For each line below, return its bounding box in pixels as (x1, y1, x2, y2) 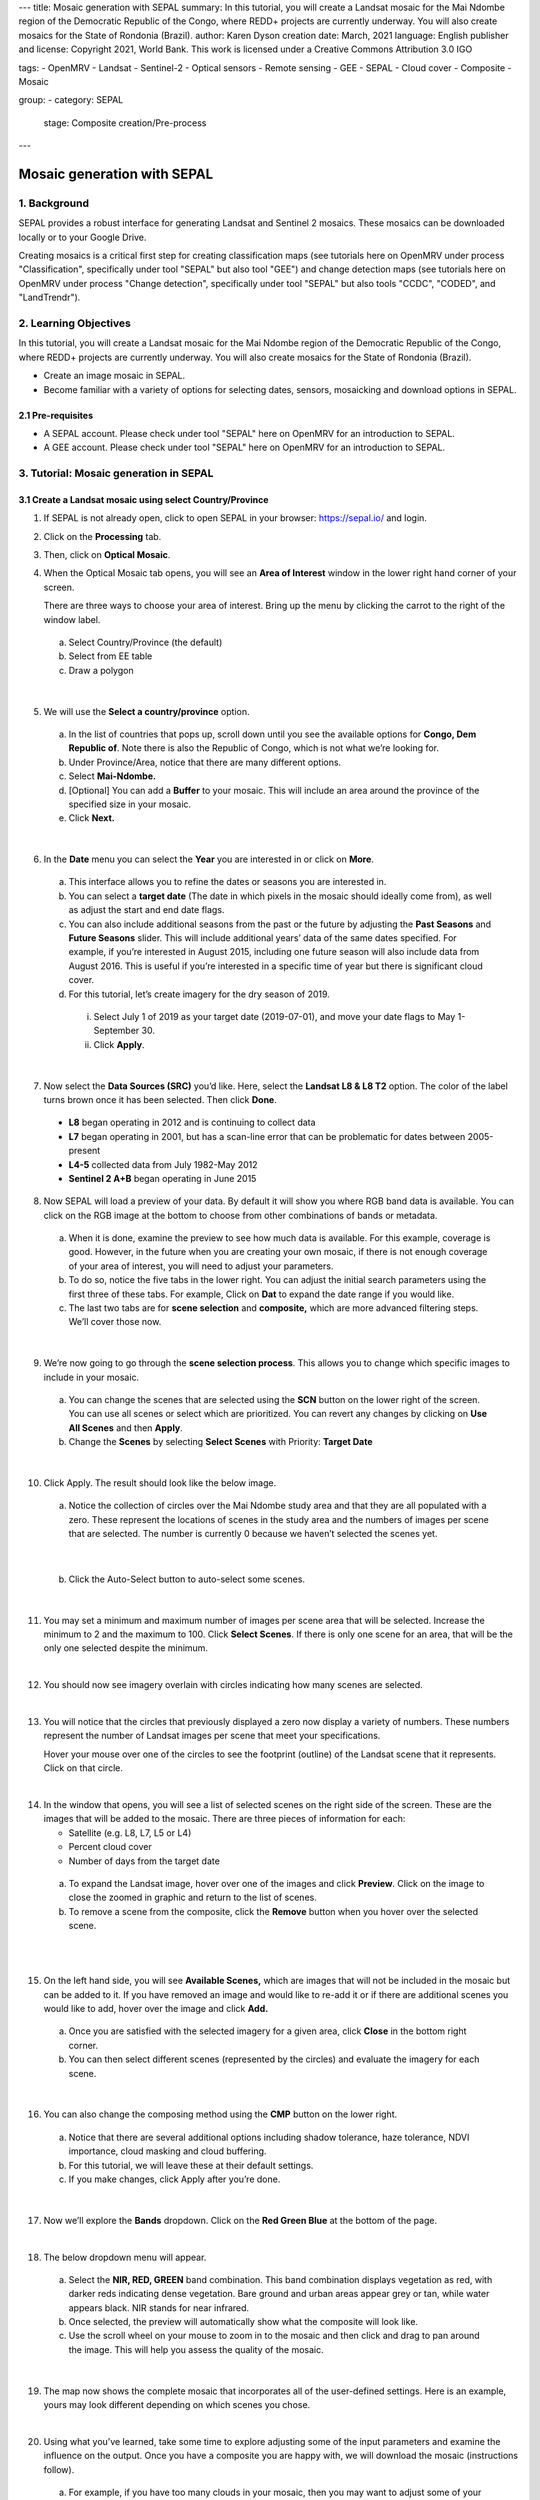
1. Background (18, 196, 90, 210)
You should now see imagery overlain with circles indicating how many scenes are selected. (43, 1679, 424, 1691)
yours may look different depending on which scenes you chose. (43, 2399, 311, 2411)
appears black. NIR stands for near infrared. (68, 2301, 250, 2314)
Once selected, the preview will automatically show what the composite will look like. (68, 2316, 419, 2328)
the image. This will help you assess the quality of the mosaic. (68, 2343, 324, 2355)
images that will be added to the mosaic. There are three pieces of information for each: (43, 1813, 406, 1825)
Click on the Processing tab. (43, 530, 162, 542)
